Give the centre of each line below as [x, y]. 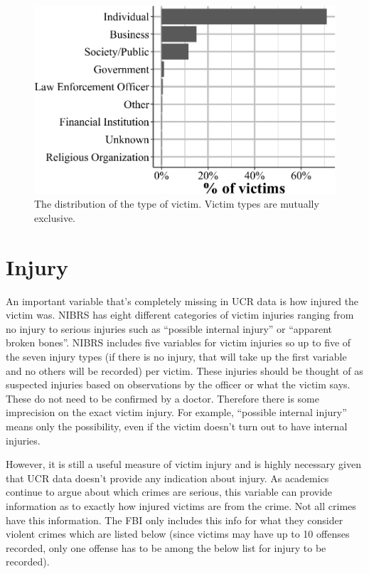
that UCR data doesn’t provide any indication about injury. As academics [167, 478]
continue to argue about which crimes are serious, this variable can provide [169, 492]
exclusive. [55, 217]
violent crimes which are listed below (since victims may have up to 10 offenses [178, 534]
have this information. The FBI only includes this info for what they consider [175, 520]
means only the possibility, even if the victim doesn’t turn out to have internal [177, 426]
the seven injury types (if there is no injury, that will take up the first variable [176, 356]
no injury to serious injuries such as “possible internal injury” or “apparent [169, 328]
